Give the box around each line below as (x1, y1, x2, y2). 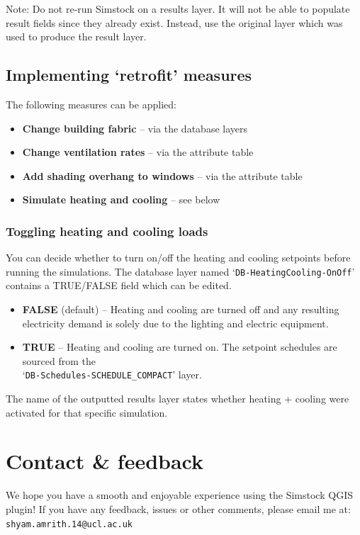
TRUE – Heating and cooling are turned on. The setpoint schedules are (22, 339, 337, 354)
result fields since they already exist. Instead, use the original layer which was (6, 15, 343, 30)
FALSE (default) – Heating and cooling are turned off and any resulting (22, 302, 339, 317)
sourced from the (22, 353, 96, 368)
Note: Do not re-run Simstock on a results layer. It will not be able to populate (6, 1, 350, 16)
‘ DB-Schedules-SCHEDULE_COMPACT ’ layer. (22, 367, 202, 382)
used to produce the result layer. (6, 29, 147, 44)
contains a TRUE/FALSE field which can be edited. (6, 278, 232, 293)
